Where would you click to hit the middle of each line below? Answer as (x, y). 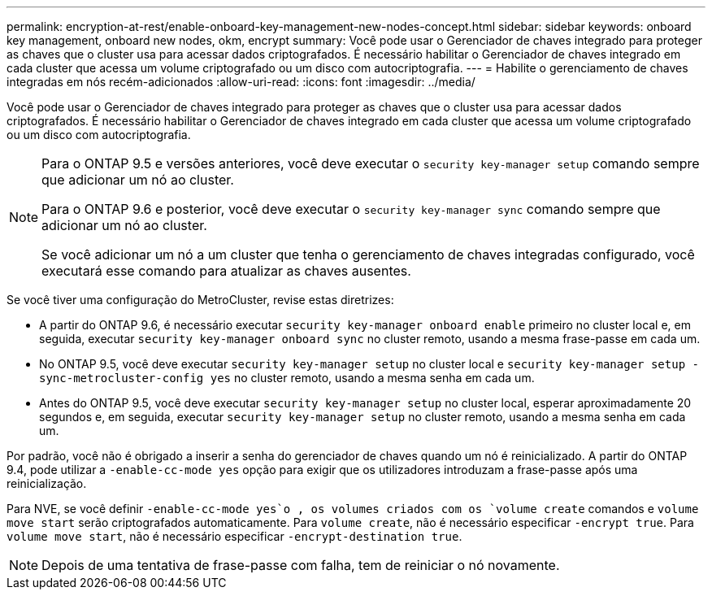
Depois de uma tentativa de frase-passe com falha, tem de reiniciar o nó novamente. (301, 565)
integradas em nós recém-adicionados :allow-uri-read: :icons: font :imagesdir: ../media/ (241, 82)
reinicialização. (47, 483)
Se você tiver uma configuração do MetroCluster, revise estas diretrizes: (200, 300)
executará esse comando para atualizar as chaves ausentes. (226, 271)
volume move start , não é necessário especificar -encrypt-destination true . (234, 536)
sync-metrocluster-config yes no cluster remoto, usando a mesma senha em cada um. (287, 378)
